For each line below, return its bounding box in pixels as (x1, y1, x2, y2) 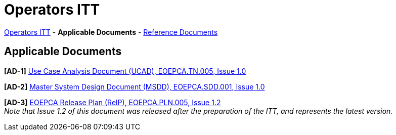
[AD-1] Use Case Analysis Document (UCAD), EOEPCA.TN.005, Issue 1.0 (4, 66, 246, 75)
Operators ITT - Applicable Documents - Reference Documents (4, 27, 218, 36)
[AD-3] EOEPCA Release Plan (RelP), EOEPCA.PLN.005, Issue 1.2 (4, 98, 221, 107)
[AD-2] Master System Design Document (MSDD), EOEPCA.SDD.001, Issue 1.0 (4, 82, 265, 91)
